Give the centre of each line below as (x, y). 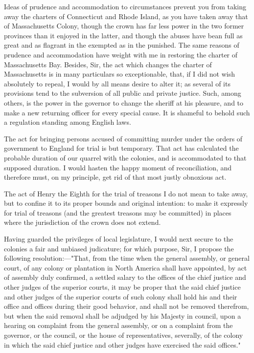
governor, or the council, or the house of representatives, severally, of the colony (124, 335)
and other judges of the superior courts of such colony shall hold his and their (121, 296)
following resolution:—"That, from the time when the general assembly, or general (127, 258)
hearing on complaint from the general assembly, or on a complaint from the (118, 325)
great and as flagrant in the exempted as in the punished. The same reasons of (122, 45)
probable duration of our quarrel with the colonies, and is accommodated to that (125, 157)
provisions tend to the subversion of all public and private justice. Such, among (123, 93)
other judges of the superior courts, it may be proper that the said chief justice (122, 287)
